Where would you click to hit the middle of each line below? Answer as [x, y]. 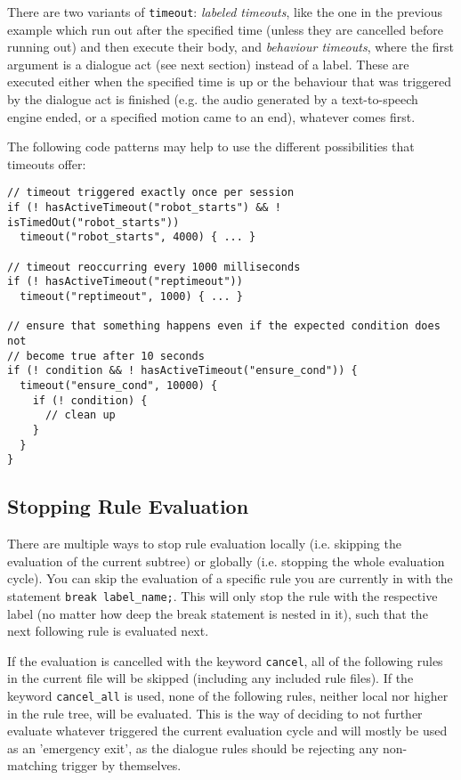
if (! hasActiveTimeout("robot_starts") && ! [144, 208]
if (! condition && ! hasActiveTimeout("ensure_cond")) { [182, 371]
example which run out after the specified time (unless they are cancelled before [225, 29]
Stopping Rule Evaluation [128, 506]
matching [32, 765]
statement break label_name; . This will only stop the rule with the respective [222, 595]
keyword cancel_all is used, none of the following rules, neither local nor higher [228, 695]
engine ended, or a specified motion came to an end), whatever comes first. [211, 116]
